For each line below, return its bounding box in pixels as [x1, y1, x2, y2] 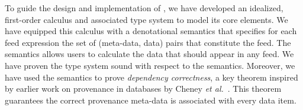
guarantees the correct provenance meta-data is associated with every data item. [5, 94, 296, 106]
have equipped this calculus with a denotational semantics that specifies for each [5, 25, 297, 37]
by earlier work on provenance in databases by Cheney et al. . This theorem [5, 82, 282, 95]
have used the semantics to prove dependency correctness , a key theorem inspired [5, 71, 298, 83]
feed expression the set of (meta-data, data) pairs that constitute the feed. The [5, 36, 291, 48]
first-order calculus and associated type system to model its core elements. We [5, 13, 288, 25]
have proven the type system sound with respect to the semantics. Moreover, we [5, 59, 295, 71]
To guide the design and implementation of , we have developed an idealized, [5, 2, 283, 14]
